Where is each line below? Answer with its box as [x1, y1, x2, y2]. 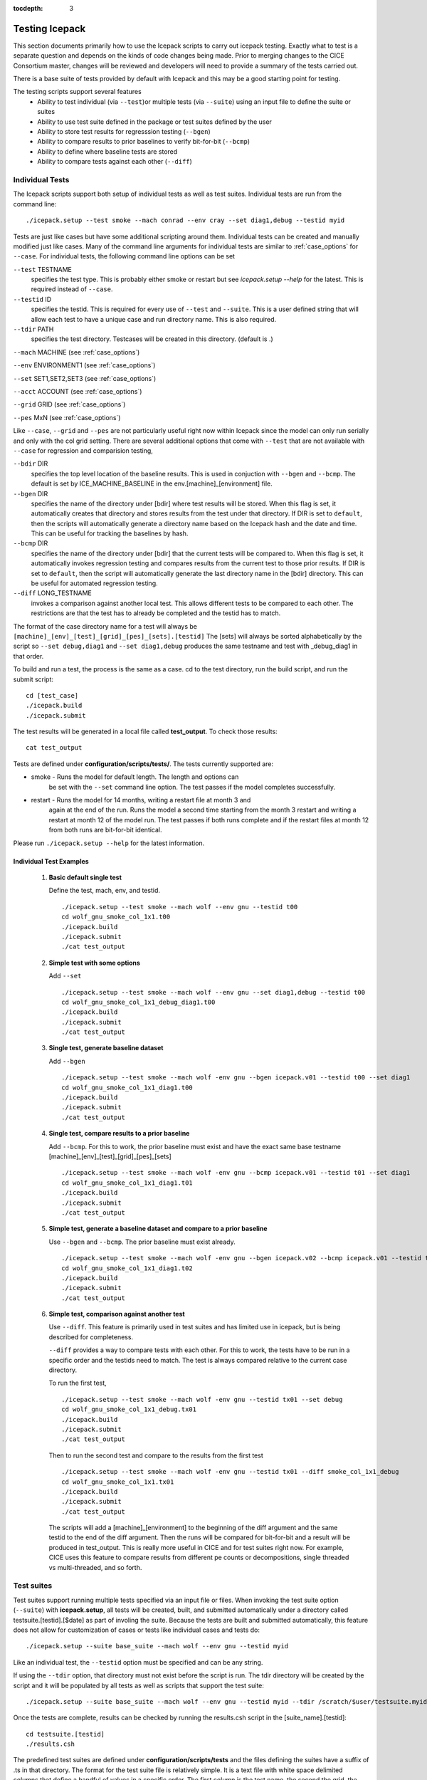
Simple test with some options [48, 958, 140, 967]
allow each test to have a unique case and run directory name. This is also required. [31, 315, 277, 323]
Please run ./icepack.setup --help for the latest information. [13, 839, 205, 847]
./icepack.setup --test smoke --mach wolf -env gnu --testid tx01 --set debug [61, 1396, 343, 1403]
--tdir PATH [13, 325, 54, 334]
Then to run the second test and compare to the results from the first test [48, 1451, 263, 1460]
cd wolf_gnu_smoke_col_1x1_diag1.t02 [61, 1264, 194, 1272]
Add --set [48, 972, 82, 980]
